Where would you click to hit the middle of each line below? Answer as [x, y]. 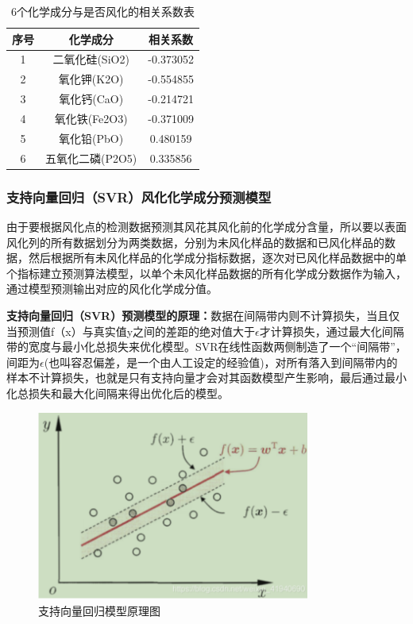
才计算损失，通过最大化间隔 [332, 331]
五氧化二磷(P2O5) [91, 158]
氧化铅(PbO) [91, 138]
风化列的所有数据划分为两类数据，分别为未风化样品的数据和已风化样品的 [195, 242]
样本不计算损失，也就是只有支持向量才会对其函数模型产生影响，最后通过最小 [206, 377]
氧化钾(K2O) [91, 79]
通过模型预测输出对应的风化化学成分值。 [112, 289]
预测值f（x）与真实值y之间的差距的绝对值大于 [136, 331]
